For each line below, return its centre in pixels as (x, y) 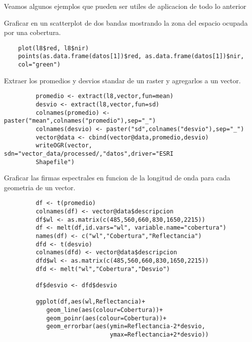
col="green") (39, 65)
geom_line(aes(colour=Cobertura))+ (105, 310)
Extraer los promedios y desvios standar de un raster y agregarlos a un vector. (123, 80)
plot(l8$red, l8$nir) (53, 48)
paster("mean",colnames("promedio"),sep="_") (80, 121)
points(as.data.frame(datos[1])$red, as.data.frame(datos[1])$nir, (131, 56)
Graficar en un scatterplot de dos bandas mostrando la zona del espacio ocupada (126, 22)
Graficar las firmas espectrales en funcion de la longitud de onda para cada (117, 178)
